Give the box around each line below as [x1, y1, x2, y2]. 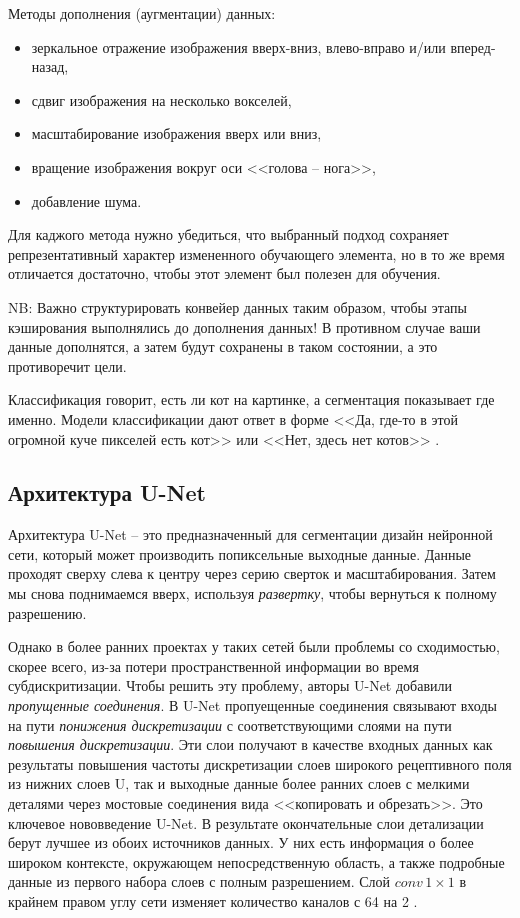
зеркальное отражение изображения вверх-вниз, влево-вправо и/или [31, 36, 446, 57]
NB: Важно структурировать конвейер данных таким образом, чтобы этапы [8, 296, 467, 317]
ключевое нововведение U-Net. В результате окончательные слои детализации [8, 812, 484, 833]
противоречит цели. [8, 355, 127, 376]
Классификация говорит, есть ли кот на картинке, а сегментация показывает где [8, 389, 495, 410]
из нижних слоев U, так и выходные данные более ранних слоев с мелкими [8, 773, 470, 794]
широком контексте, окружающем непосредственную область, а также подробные [8, 851, 505, 872]
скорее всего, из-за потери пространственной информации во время [8, 655, 419, 676]
